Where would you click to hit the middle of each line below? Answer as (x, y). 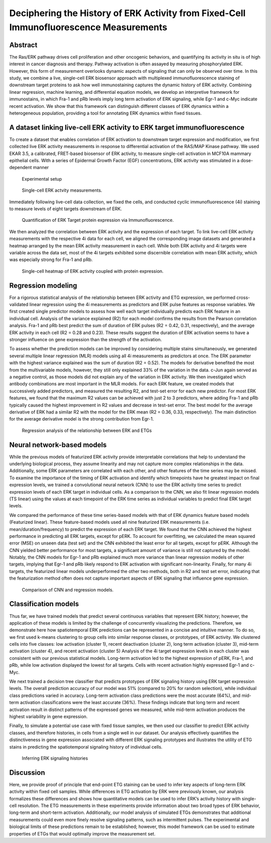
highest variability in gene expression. (48, 717)
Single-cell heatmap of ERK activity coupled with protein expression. (93, 271)
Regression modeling (43, 285)
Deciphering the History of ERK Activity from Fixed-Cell (127, 13)
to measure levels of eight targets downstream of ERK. (66, 209)
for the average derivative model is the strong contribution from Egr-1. (82, 419)
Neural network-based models (58, 445)
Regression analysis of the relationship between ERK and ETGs (87, 430)
